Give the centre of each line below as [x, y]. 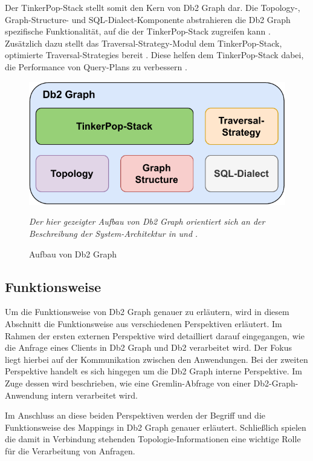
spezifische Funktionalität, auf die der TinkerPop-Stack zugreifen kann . [138, 31]
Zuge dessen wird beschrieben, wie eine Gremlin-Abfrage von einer [128, 383]
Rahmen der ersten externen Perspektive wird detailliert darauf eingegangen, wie [155, 335]
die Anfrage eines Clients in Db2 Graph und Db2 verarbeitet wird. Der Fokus [149, 347]
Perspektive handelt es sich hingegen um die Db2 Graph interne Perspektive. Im [153, 371]
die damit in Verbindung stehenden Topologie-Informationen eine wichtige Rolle [153, 439]
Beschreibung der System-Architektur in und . [114, 234]
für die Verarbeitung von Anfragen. [70, 450]
